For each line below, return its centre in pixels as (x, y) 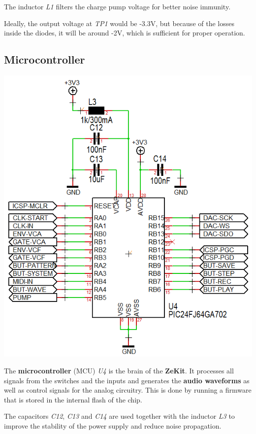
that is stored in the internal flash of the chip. (73, 399)
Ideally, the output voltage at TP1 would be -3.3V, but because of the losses (119, 23)
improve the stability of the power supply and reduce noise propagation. (113, 426)
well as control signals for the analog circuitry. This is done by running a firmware (128, 390)
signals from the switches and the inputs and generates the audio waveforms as (127, 380)
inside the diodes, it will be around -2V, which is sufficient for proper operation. (125, 33)
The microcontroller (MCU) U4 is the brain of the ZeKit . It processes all (119, 371)
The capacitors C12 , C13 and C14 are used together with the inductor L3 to (119, 416)
